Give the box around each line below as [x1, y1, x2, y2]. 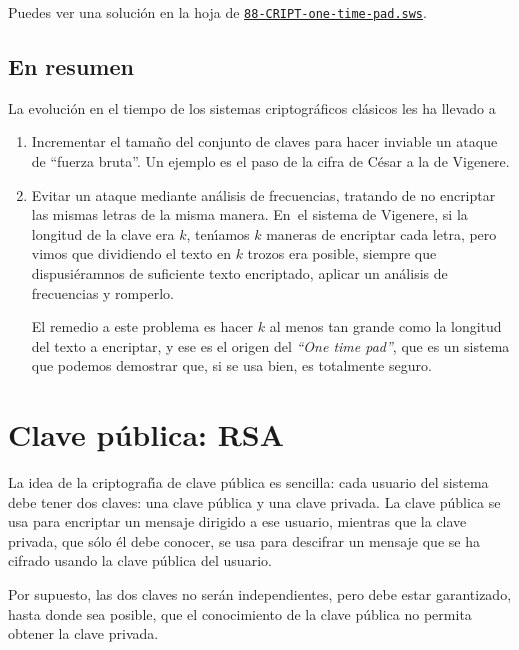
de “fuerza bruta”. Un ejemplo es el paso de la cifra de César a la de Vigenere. [31, 151, 510, 172]
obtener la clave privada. [8, 623, 159, 644]
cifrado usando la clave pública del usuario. [8, 550, 272, 571]
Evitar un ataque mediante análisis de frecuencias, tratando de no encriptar [31, 184, 496, 205]
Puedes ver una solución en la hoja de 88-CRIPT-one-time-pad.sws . [8, 2, 427, 22]
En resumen [8, 51, 134, 82]
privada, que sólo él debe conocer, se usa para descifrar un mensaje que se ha [8, 530, 480, 551]
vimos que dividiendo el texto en [31, 243, 231, 264]
